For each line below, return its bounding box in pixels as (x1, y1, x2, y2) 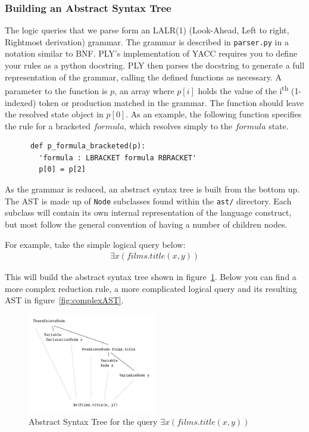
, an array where (114, 84, 174, 97)
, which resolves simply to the (124, 119, 233, 132)
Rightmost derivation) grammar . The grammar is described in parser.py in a (5, 35, 289, 48)
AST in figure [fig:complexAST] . (5, 294, 124, 306)
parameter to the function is (5, 84, 108, 97)
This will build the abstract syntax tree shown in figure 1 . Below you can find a (5, 271, 296, 283)
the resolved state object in (5, 108, 104, 120)
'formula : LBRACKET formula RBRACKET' (39, 153, 197, 162)
